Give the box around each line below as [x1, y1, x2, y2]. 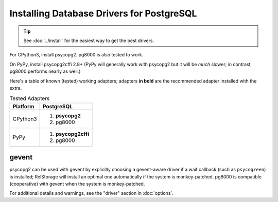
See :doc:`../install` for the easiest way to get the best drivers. [23, 37, 154, 44]
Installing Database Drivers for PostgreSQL [9, 8, 197, 19]
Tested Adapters [9, 95, 50, 102]
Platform [12, 103, 34, 110]
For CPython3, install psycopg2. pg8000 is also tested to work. [9, 52, 144, 58]
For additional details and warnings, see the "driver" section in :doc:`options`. [9, 190, 173, 196]
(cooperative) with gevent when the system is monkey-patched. [9, 180, 145, 187]
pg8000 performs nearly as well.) [9, 68, 81, 74]
